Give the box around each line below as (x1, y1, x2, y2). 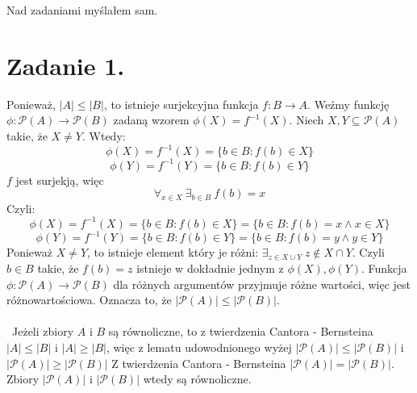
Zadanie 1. (6, 48, 125, 82)
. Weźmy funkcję (307, 95, 390, 112)
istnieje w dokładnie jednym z (136, 260, 284, 277)
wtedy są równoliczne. (143, 370, 252, 387)
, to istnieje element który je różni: (87, 244, 259, 261)
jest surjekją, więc (15, 171, 104, 188)
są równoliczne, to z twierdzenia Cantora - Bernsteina (108, 323, 373, 340)
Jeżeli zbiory (11, 323, 74, 340)
